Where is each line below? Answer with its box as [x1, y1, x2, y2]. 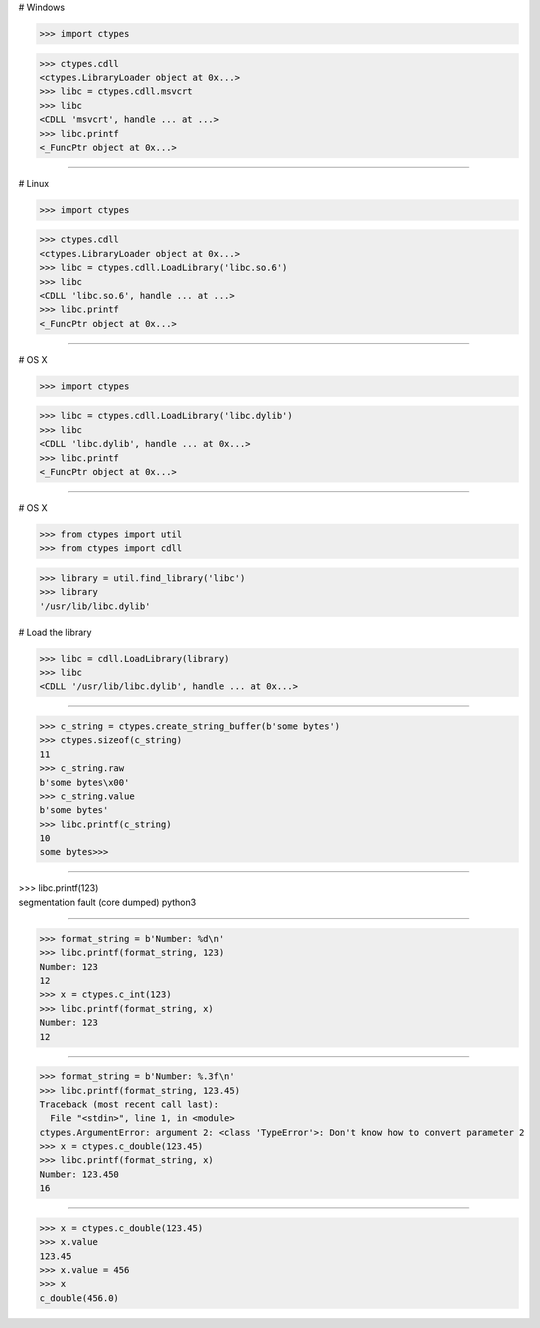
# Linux [18, 177, 50, 189]
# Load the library [18, 626, 92, 638]
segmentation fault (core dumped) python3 [18, 896, 197, 908]
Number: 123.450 [39, 1168, 120, 1180]
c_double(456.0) [39, 1292, 120, 1304]
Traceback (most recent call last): [39, 1098, 220, 1110]
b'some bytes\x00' [39, 776, 130, 788]
